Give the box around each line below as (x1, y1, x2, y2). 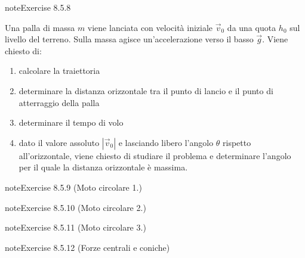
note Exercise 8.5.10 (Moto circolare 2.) (5, 201, 146, 213)
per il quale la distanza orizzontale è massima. (19, 161, 188, 173)
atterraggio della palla (19, 96, 100, 108)
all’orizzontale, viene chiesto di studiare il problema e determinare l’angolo (19, 149, 291, 161)
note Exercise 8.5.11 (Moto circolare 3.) (5, 221, 146, 234)
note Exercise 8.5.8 (5, 1, 71, 13)
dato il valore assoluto (19, 136, 100, 148)
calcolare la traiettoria (19, 64, 100, 77)
